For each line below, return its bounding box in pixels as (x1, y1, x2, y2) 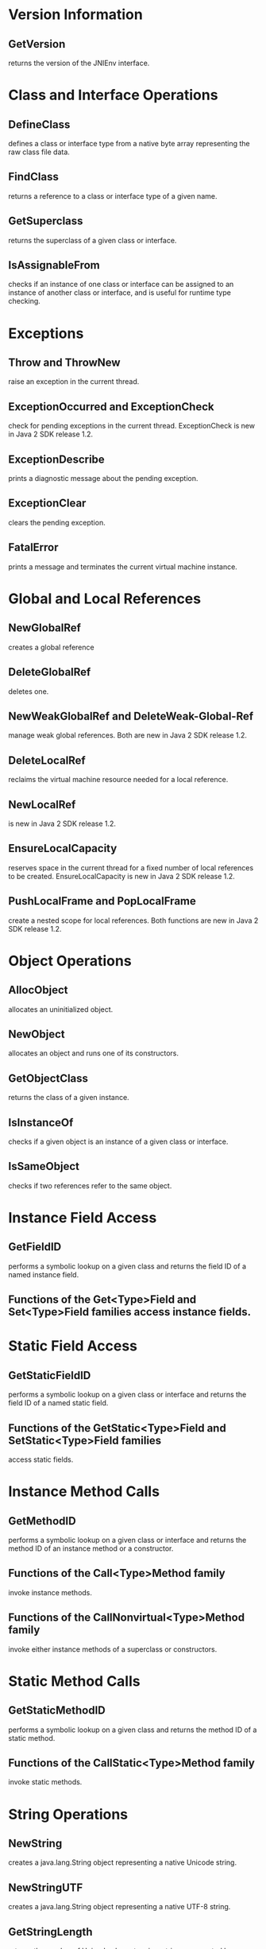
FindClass (8, 170, 60, 184)
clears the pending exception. (8, 517, 106, 527)
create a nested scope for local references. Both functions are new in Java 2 (8, 916, 259, 925)
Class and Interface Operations (8, 86, 218, 104)
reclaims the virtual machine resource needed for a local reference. (8, 775, 229, 785)
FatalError (8, 541, 59, 554)
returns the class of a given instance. (8, 1093, 129, 1102)
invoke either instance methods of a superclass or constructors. (8, 1644, 218, 1654)
